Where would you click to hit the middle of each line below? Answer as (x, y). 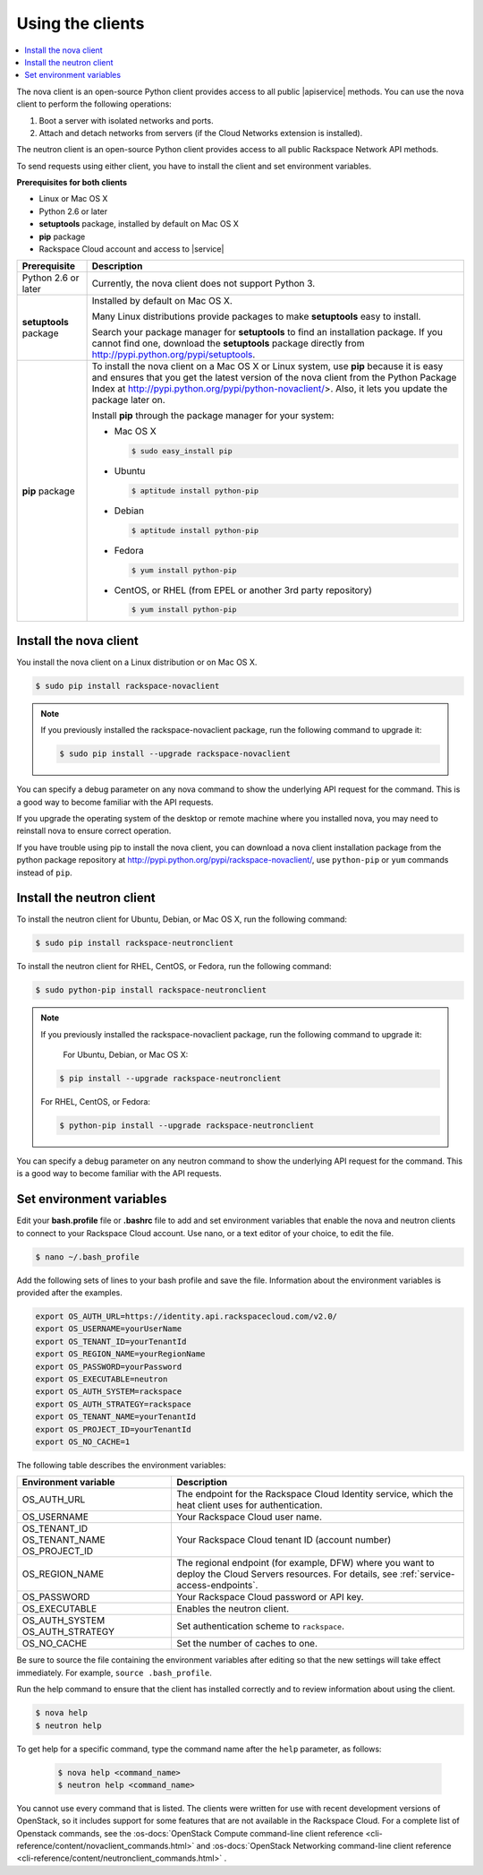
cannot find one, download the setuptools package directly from (228, 343)
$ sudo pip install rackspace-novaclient (127, 686)
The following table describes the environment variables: (121, 1465)
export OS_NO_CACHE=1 (83, 1442)
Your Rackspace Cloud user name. (249, 1517)
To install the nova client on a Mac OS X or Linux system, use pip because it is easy (267, 366)
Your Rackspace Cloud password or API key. (270, 1597)
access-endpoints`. (217, 1586)
